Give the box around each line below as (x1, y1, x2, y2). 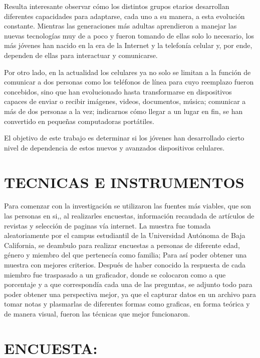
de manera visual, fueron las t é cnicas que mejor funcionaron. (4, 308, 190, 318)
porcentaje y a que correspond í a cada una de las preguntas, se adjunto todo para (4, 279, 252, 289)
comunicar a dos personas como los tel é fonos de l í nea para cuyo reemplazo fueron (4, 76, 254, 87)
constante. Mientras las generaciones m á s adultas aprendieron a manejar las (4, 20, 237, 31)
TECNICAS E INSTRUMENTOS (4, 171, 244, 192)
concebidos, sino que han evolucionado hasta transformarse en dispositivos (4, 86, 232, 96)
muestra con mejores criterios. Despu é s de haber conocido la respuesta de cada (4, 259, 245, 269)
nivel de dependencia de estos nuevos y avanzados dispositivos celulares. (4, 142, 225, 152)
